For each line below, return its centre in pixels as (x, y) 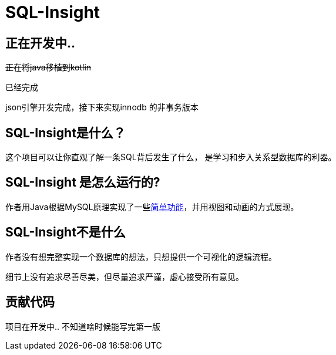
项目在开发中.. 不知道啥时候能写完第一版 (83, 326)
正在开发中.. (41, 43)
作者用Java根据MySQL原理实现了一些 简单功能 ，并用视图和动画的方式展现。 (152, 207)
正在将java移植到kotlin (48, 67)
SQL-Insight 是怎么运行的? (83, 182)
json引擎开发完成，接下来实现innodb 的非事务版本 (102, 107)
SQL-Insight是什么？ (65, 133)
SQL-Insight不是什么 (65, 232)
